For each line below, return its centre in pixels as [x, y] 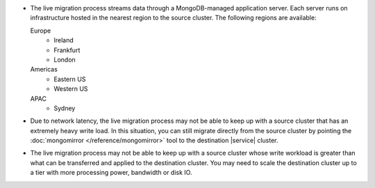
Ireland [64, 40]
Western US [71, 89]
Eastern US [70, 79]
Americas [44, 69]
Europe [41, 31]
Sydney [65, 108]
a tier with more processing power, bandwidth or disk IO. [111, 173]
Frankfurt [67, 50]
